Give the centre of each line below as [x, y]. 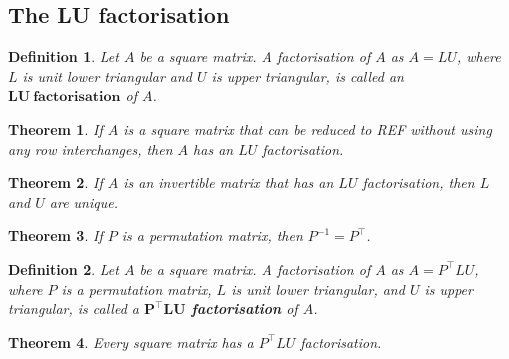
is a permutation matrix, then [212, 235]
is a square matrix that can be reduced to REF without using [307, 128]
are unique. [83, 201]
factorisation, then [418, 182]
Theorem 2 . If [55, 182]
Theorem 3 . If [55, 235]
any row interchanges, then [90, 148]
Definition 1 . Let [63, 56]
